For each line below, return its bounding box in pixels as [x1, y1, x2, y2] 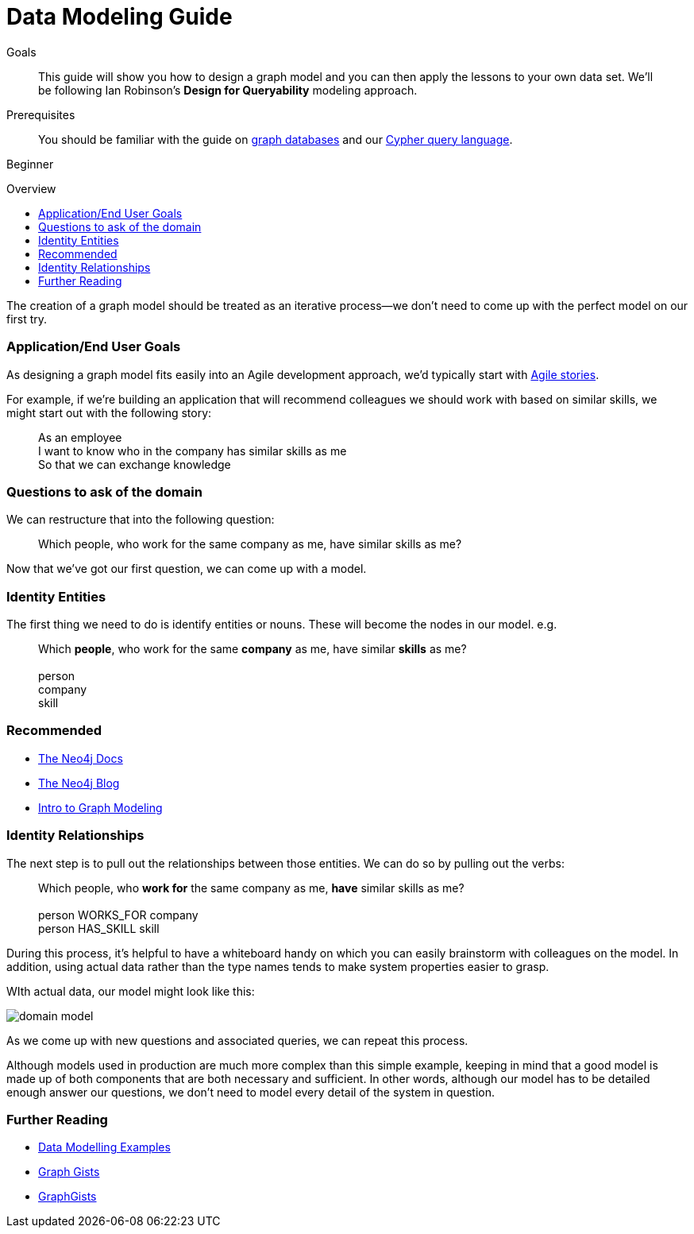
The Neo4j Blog [38, 776, 120, 790]
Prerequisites [6, 107, 75, 122]
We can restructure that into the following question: [6, 513, 275, 527]
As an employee [38, 430, 122, 444]
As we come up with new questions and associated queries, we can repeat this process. [6, 1033, 468, 1047]
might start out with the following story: [6, 405, 212, 420]
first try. [6, 311, 48, 326]
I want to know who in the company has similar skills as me [38, 443, 347, 458]
